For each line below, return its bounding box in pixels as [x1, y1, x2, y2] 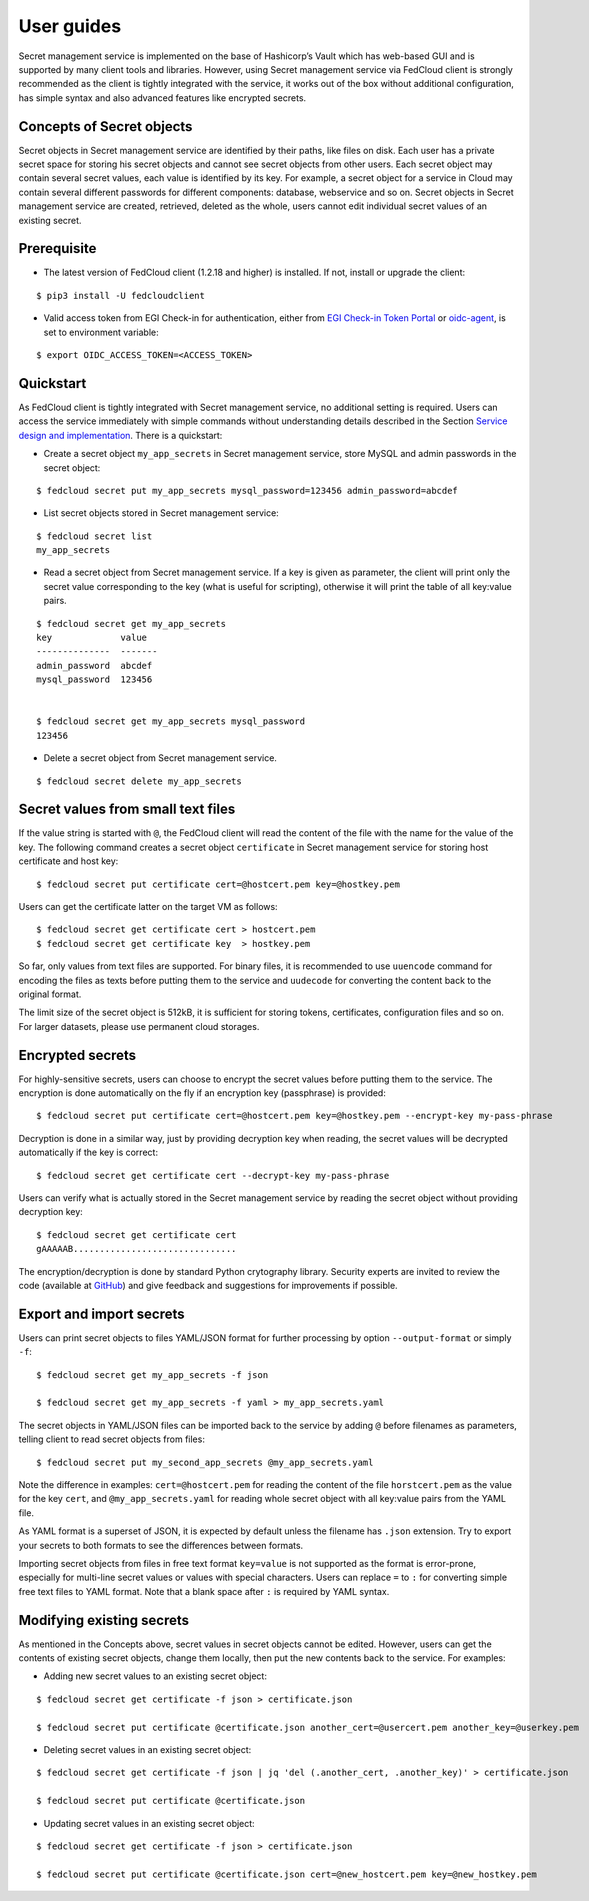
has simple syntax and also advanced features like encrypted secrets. [18, 91, 307, 104]
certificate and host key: [18, 855, 119, 867]
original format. [18, 988, 82, 1000]
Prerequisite [18, 240, 97, 257]
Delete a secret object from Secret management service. [43, 752, 277, 764]
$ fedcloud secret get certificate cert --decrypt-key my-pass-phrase [36, 1170, 390, 1181]
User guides [18, 15, 122, 37]
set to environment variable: [43, 326, 159, 338]
